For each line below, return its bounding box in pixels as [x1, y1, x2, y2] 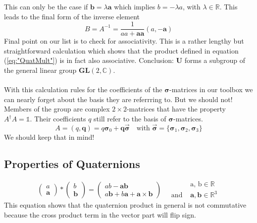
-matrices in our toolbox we [169, 84, 253, 95]
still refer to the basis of [94, 113, 166, 123]
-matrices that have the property [126, 104, 226, 114]
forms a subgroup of [184, 55, 246, 65]
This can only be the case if [4, 1, 88, 11]
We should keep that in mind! [4, 131, 95, 142]
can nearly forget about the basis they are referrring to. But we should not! [4, 94, 233, 104]
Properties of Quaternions [4, 156, 140, 171]
